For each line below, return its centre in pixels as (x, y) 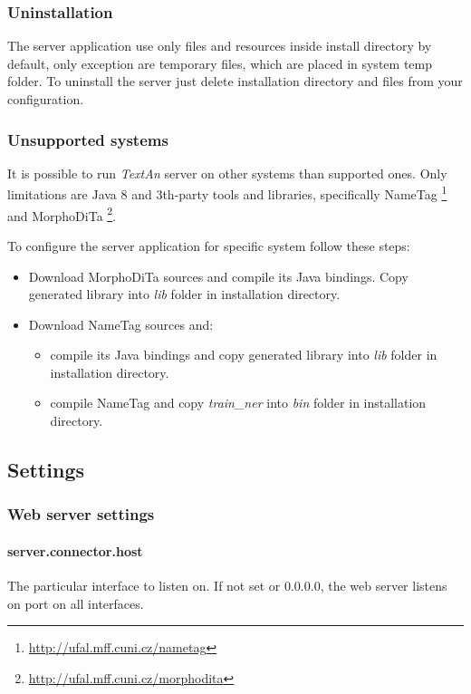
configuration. (46, 99)
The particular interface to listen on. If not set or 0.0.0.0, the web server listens (227, 586)
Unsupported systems (88, 139)
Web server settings (81, 514)
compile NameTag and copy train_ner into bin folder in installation (238, 403)
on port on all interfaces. (76, 603)
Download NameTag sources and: (121, 324)
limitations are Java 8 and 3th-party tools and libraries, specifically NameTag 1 (227, 193)
